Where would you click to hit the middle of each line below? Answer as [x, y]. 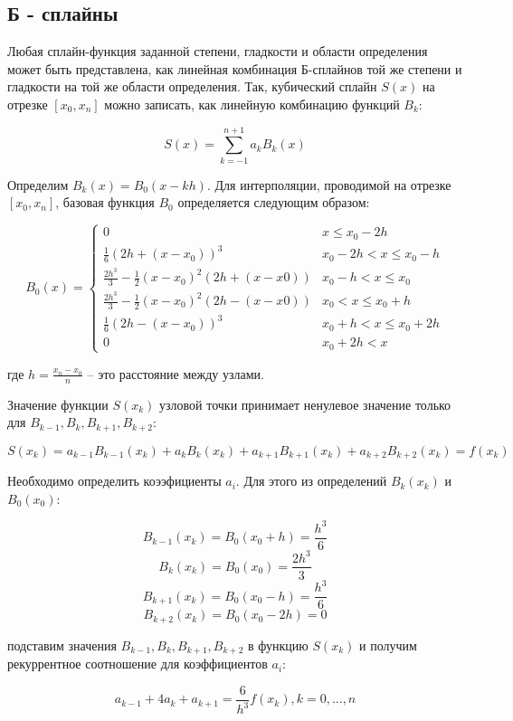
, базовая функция [105, 202]
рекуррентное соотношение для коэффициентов [138, 664]
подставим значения [62, 645]
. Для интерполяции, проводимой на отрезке [329, 184]
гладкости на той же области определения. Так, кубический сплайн [192, 86]
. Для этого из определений [311, 481]
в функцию [278, 645]
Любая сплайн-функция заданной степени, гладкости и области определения [218, 51]
